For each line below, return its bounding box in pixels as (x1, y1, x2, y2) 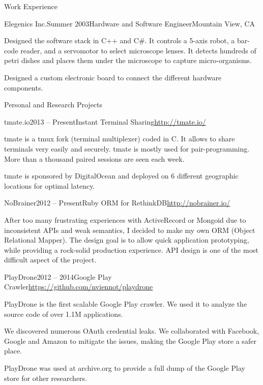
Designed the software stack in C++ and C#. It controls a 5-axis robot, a (4, 35, 235, 46)
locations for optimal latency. (4, 180, 95, 191)
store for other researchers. (4, 372, 87, 383)
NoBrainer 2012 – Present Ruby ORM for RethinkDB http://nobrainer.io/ (4, 197, 230, 208)
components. (4, 82, 43, 93)
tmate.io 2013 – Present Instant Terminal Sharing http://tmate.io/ (4, 116, 206, 127)
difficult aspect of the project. (4, 254, 97, 265)
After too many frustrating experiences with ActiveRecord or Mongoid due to (4, 214, 246, 225)
